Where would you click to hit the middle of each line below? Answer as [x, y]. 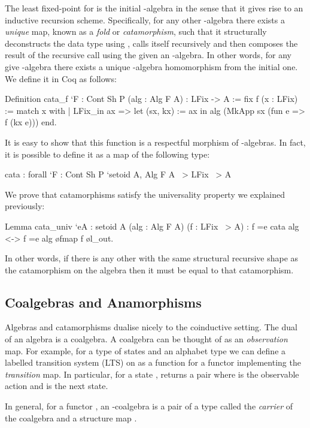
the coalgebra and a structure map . [71, 418]
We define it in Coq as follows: [61, 78]
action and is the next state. [57, 386]
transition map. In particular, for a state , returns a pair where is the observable [152, 374]
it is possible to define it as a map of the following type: [107, 154]
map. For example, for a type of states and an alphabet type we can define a [145, 350]
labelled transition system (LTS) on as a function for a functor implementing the [153, 362]
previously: [25, 206]
